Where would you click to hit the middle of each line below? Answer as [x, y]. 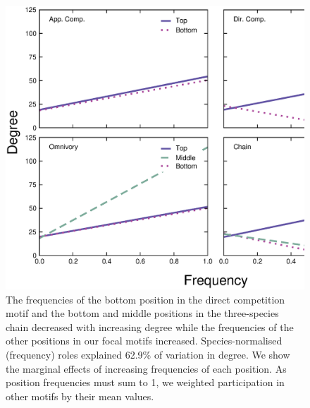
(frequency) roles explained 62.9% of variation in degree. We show [148, 354]
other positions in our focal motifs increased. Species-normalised [144, 341]
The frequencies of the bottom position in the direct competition [145, 299]
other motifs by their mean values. [80, 396]
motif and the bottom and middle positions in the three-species [142, 313]
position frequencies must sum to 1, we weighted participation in [145, 382]
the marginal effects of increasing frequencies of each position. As [146, 368]
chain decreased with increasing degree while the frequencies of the [150, 326]
